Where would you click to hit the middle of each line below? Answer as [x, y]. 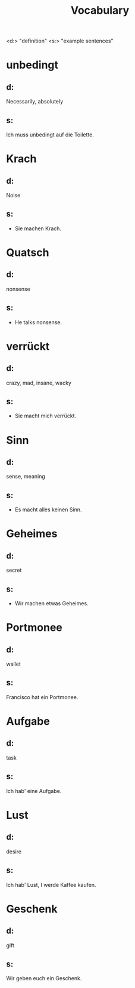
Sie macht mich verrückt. [45, 416]
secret [14, 570]
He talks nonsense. [38, 322]
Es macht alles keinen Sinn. [48, 510]
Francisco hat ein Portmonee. [42, 697]
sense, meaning [26, 477]
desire [14, 851]
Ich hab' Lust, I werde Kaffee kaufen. [51, 885]
